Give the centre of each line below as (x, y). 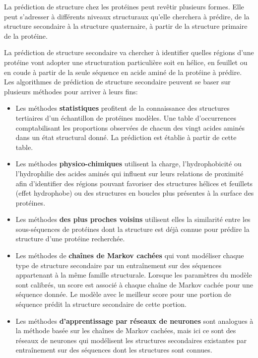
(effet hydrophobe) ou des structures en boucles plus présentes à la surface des (135, 193)
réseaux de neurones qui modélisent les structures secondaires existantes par (131, 340)
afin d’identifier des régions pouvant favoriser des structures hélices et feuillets (134, 183)
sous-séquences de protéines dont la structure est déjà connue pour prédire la (132, 229)
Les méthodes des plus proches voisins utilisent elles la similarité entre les (133, 219)
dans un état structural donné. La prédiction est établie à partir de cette (126, 137)
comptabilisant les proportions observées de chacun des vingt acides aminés (130, 127)
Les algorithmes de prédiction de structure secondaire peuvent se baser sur (117, 82)
